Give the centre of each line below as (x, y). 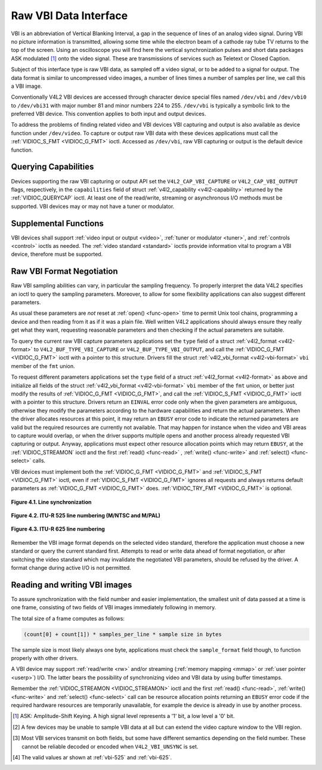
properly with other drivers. (45, 658)
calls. (39, 461)
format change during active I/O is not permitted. (71, 568)
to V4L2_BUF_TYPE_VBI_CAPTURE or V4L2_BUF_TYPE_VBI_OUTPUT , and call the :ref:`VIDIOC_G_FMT (159, 349)
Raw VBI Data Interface (69, 16)
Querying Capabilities (52, 167)
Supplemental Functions (58, 223)
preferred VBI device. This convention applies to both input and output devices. (109, 114)
